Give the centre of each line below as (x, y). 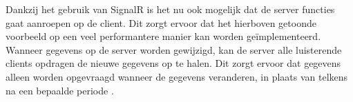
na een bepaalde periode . (60, 90)
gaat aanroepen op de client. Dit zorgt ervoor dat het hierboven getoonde (161, 22)
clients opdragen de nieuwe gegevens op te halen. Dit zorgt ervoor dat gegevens (173, 63)
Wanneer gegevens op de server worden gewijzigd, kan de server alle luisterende (174, 49)
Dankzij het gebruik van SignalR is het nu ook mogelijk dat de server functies (170, 9)
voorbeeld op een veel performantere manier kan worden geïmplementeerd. (163, 36)
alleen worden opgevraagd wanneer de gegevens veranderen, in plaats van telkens (177, 76)
